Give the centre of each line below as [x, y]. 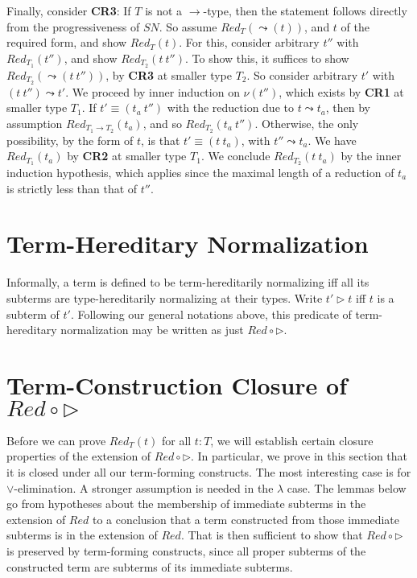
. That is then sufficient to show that [272, 535]
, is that [161, 140]
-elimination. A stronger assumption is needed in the [144, 487]
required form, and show [67, 42]
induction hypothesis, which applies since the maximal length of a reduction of [200, 172]
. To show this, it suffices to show [267, 58]
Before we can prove [56, 440]
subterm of [33, 314]
